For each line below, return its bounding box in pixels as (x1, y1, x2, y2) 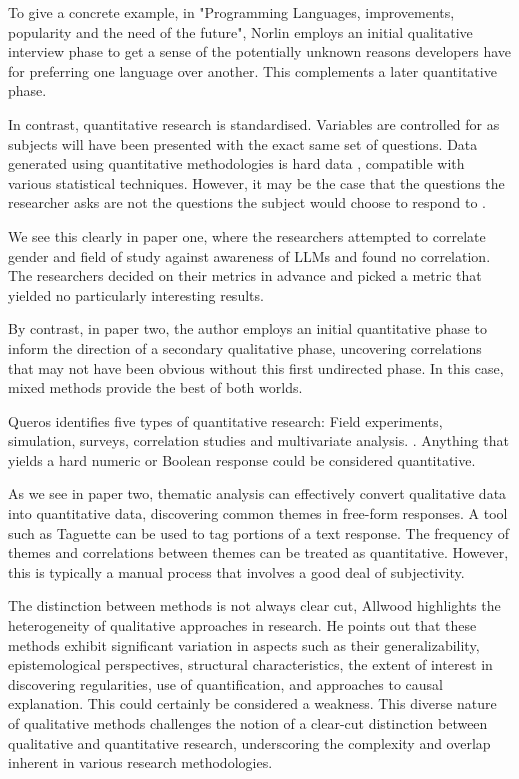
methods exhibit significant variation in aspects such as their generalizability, (8, 634, 480, 655)
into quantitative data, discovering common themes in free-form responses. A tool (8, 503, 508, 524)
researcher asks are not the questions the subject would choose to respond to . (8, 192, 486, 213)
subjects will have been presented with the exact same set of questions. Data (8, 133, 478, 154)
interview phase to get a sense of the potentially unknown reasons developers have (8, 41, 511, 62)
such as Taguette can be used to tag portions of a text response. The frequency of (8, 522, 510, 543)
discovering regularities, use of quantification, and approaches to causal (8, 673, 443, 694)
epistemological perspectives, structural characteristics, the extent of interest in (8, 654, 493, 675)
